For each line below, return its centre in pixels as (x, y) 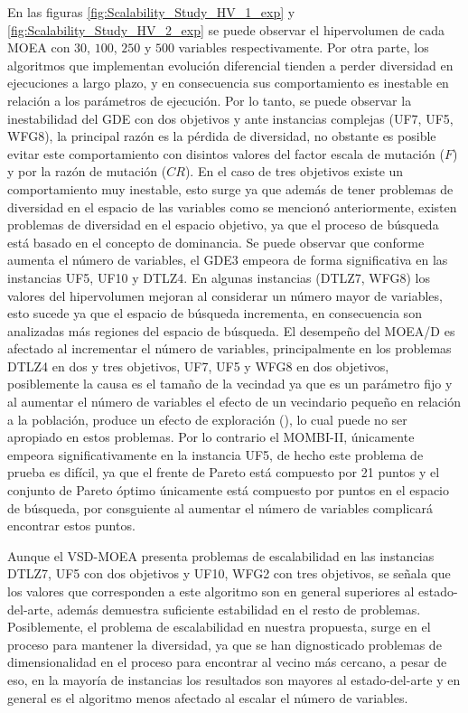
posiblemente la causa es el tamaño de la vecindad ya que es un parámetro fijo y (230, 384)
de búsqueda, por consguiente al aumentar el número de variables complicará (220, 507)
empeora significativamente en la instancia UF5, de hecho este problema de (215, 454)
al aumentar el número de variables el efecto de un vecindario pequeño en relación (234, 402)
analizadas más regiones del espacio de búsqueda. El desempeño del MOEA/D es (231, 330)
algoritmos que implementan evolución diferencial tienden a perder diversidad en (230, 65)
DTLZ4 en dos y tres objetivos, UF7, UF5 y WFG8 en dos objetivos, (198, 366)
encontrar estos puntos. (71, 525)
